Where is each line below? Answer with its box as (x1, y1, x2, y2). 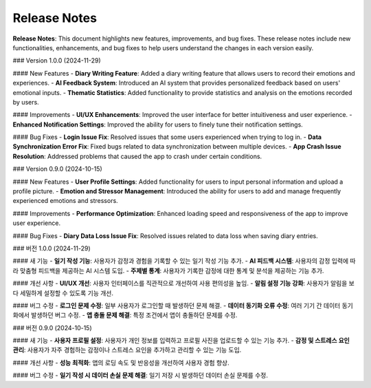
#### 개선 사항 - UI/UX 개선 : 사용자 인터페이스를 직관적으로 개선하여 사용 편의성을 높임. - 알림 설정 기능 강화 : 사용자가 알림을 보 (12, 279, 355, 288)
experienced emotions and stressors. (12, 197, 118, 205)
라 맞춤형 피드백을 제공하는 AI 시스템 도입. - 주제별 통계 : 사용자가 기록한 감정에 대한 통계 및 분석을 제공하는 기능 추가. (12, 266, 324, 274)
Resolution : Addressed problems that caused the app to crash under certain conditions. (12, 152, 262, 160)
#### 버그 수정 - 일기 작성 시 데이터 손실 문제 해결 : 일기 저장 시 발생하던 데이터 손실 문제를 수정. (12, 371, 268, 380)
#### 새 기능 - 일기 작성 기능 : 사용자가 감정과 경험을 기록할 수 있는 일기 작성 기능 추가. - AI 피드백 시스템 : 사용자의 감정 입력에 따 (12, 257, 356, 265)
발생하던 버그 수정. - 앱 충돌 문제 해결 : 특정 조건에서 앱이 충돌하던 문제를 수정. (31, 311, 238, 319)
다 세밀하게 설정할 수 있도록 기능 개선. (12, 289, 113, 297)
